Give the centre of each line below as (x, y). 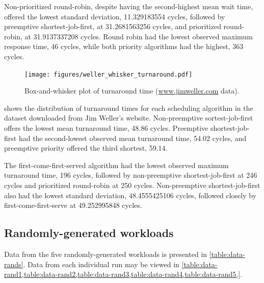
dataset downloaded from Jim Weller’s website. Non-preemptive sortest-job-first (129, 118)
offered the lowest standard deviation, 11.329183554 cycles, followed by (115, 16)
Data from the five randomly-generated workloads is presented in (106, 254)
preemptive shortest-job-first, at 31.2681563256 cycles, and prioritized (113, 26)
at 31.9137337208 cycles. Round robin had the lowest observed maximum (139, 36)
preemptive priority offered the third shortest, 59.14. (86, 148)
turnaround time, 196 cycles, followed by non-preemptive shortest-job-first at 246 (131, 175)
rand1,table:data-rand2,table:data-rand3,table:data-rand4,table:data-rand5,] (122, 274)
